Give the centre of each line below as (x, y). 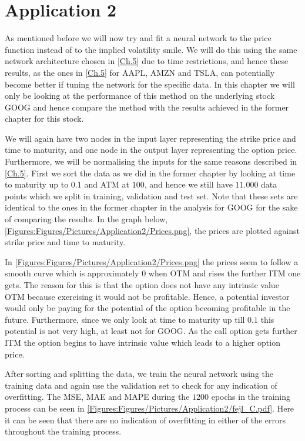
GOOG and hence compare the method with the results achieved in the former (147, 107)
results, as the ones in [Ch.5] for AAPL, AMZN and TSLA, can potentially (140, 72)
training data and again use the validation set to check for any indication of (141, 385)
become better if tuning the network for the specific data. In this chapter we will (150, 84)
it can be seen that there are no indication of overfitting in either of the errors (145, 420)
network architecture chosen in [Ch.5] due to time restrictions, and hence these (147, 61)
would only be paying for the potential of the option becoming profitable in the (148, 308)
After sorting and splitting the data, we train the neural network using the (139, 374)
